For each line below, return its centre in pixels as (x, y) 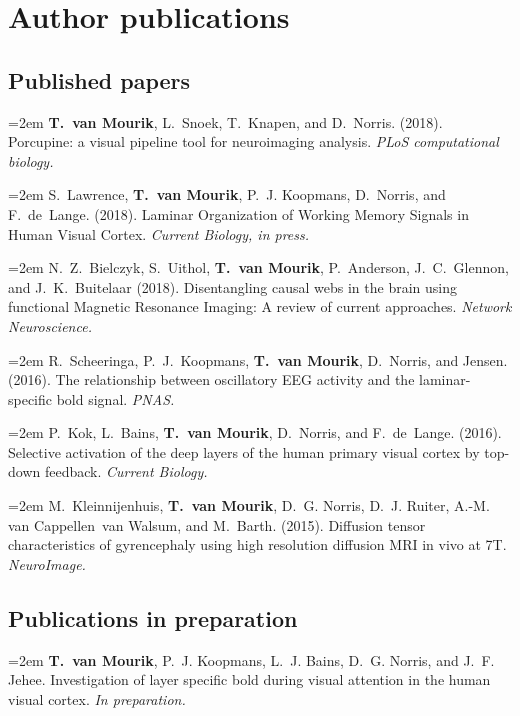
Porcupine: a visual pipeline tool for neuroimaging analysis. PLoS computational (253, 141)
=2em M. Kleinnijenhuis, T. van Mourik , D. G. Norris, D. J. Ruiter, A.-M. (249, 505)
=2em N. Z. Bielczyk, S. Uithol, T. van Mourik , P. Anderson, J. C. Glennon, (258, 267)
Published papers (99, 79)
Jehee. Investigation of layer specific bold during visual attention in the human (249, 679)
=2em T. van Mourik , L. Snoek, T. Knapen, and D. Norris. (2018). (225, 121)
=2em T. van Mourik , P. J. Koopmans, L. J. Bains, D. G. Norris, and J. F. (251, 659)
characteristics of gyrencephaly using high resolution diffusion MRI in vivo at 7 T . (257, 544)
